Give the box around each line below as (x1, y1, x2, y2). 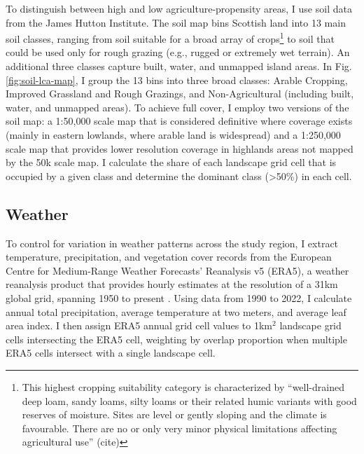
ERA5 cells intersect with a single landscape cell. (6, 345, 216, 360)
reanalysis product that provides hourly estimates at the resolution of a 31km (6, 277, 338, 291)
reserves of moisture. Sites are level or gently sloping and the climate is (22, 407, 327, 422)
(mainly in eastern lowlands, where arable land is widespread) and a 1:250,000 (6, 128, 341, 142)
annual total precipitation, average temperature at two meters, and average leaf (6, 304, 346, 319)
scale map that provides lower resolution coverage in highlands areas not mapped (6, 141, 353, 156)
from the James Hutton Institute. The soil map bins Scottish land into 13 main (6, 15, 346, 29)
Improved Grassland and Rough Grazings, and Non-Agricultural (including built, (6, 86, 354, 101)
